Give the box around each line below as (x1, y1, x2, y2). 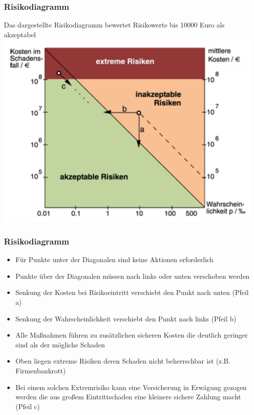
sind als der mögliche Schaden (15, 339, 105, 349)
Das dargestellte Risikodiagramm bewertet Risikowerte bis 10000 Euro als (4, 20, 225, 30)
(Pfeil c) (15, 401, 40, 411)
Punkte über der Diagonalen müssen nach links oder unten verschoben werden (15, 270, 250, 281)
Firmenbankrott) (15, 366, 66, 376)
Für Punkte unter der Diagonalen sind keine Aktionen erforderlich (15, 254, 213, 265)
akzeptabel (4, 29, 36, 39)
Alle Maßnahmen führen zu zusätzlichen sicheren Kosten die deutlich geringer (15, 330, 248, 340)
